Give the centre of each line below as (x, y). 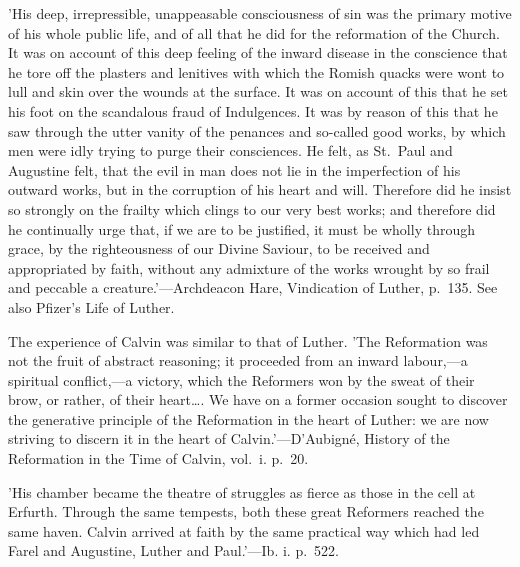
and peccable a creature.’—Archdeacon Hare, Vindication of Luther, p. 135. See (253, 287)
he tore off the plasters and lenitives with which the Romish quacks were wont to (256, 71)
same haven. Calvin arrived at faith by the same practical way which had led (244, 530)
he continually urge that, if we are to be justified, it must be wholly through (241, 228)
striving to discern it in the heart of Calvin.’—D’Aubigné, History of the (229, 438)
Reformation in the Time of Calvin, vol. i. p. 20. (158, 458)
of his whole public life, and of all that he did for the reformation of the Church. (254, 32)
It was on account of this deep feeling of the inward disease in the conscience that (258, 52)
